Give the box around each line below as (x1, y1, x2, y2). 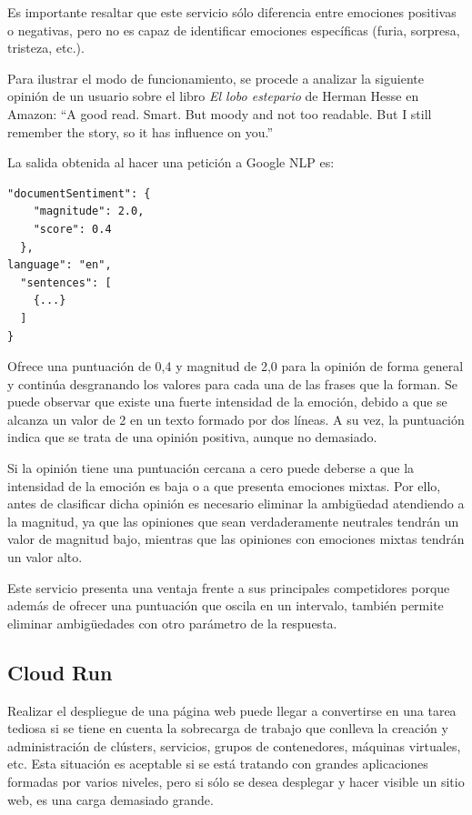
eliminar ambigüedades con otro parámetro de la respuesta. (7, 613, 337, 632)
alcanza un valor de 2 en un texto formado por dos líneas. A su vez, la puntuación (7, 409, 465, 428)
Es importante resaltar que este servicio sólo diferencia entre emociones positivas (7, 3, 457, 21)
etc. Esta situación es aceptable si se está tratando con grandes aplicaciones (7, 754, 428, 773)
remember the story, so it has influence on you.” (7, 122, 273, 141)
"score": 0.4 (33, 222, 112, 236)
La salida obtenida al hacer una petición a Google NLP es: (7, 153, 335, 172)
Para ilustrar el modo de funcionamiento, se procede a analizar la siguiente (7, 68, 424, 87)
